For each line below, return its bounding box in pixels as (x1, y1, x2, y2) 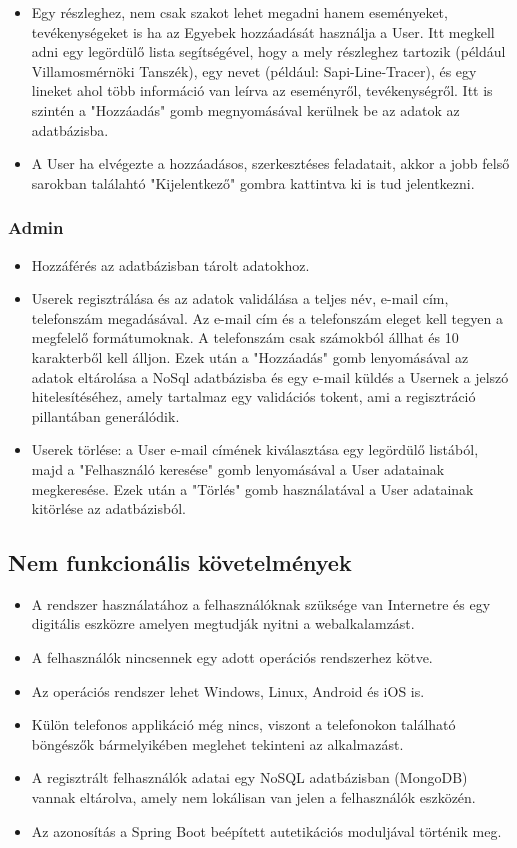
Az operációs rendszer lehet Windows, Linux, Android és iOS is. (31, 680, 425, 701)
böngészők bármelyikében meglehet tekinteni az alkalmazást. (31, 733, 404, 754)
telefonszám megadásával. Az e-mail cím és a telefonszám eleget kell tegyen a (31, 307, 503, 328)
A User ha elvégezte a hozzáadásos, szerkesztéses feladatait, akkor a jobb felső (31, 153, 510, 174)
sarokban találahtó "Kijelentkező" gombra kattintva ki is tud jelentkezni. (31, 172, 475, 193)
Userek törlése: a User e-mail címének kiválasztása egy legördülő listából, (31, 439, 479, 460)
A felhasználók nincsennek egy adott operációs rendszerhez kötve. (31, 647, 433, 668)
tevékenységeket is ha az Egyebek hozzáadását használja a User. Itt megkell (31, 21, 495, 42)
